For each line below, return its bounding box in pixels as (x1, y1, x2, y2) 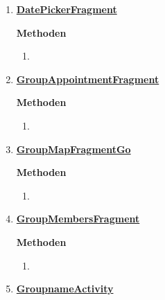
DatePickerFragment (16, 2, 117, 16)
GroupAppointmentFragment (16, 71, 159, 86)
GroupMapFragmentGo (16, 141, 131, 156)
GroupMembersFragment (16, 211, 140, 226)
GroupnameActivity (16, 281, 114, 296)
